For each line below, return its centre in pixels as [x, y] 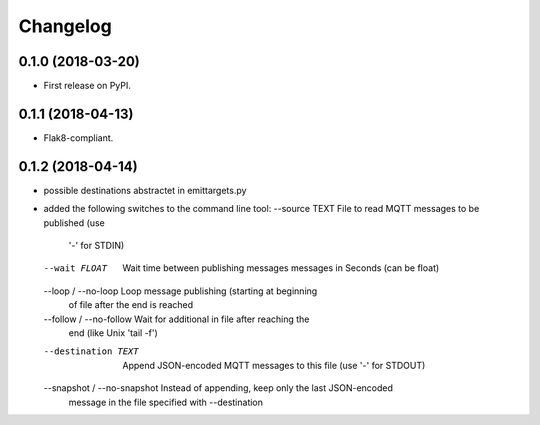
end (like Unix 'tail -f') [113, 333]
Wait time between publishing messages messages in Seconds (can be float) [281, 268]
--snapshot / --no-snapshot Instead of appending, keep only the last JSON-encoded [218, 388]
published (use [74, 222]
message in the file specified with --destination [166, 402]
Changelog [65, 26]
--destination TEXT [91, 351]
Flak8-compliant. [78, 137]
